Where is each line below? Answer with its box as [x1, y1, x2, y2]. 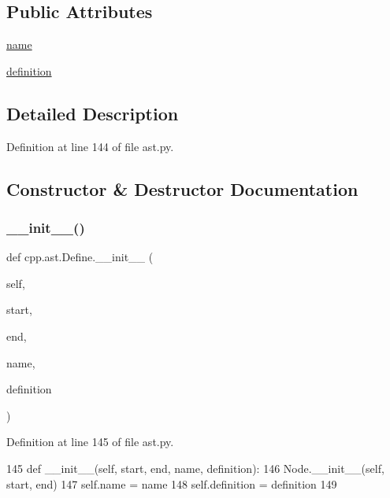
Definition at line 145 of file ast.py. [6, 433, 174, 450]
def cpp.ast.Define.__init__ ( [6, 249, 154, 265]
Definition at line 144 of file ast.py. [6, 138, 174, 154]
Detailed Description [6, 101, 179, 125]
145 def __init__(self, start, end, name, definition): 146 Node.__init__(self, [6, 459, 384, 476]
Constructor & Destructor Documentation [6, 176, 358, 201]
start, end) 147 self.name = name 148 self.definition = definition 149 [6, 475, 337, 492]
